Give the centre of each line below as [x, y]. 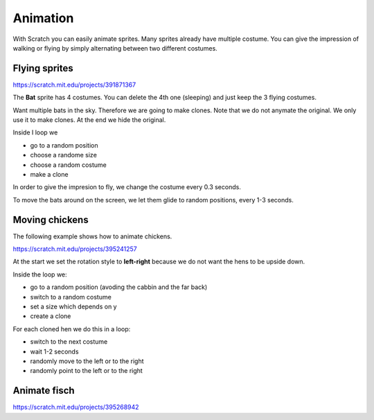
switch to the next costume [69, 342]
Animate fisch [44, 391]
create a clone [51, 316]
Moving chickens [51, 219]
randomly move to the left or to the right [87, 361]
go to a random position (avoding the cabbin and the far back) [119, 287]
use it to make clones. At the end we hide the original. [89, 120]
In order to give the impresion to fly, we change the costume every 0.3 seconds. [127, 187]
